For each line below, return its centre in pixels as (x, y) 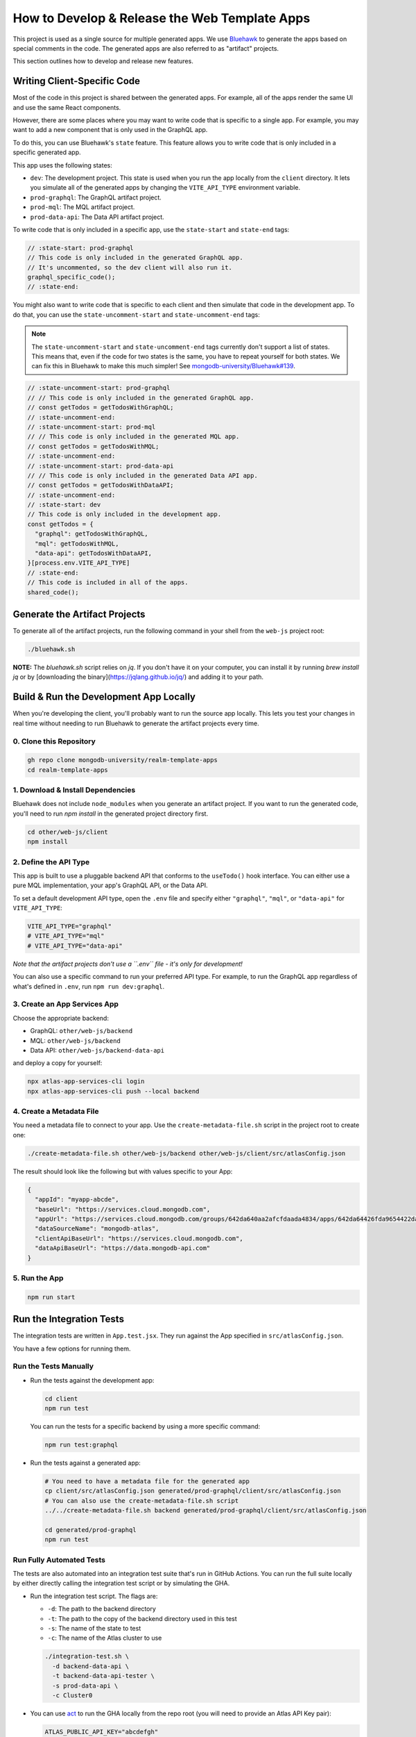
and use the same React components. (67, 107)
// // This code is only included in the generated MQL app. (133, 437)
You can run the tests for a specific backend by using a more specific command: (145, 1426)
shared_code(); (53, 592)
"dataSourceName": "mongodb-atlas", (97, 1229)
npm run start (51, 1297)
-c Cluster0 (72, 1695)
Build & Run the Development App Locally (104, 697)
